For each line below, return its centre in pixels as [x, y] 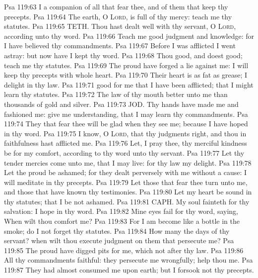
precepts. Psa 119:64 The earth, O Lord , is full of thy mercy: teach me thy [118, 16]
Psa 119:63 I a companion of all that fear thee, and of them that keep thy [116, 6]
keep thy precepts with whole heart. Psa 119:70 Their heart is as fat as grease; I [126, 75]
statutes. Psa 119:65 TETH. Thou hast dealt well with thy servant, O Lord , [120, 26]
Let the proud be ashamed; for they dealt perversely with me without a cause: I [126, 172]
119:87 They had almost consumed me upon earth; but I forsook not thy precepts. [129, 270]
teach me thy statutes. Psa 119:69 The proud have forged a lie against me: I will [126, 65]
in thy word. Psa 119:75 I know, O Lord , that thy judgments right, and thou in [125, 133]
